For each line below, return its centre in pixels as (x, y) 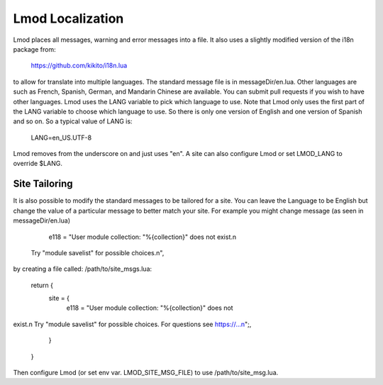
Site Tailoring (43, 184)
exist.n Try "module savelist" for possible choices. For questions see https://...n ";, (132, 324)
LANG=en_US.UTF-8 (61, 138)
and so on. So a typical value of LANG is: (73, 121)
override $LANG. (38, 164)
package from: (34, 49)
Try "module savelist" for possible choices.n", (98, 252)
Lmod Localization (68, 18)
